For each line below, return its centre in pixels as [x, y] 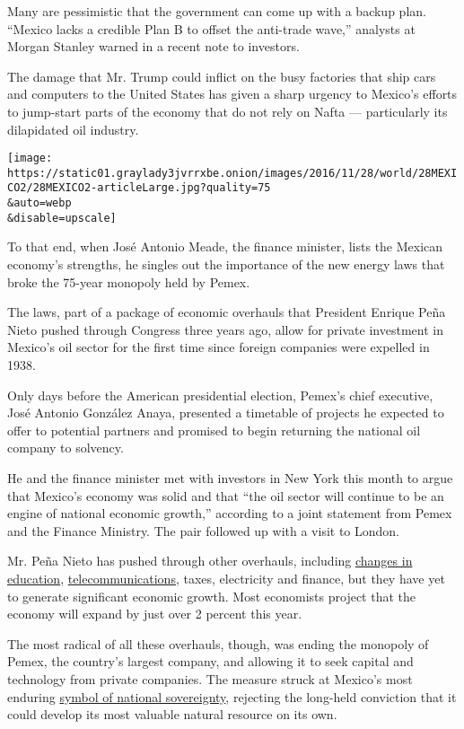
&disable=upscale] [62, 218]
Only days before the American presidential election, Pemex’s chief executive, [220, 395]
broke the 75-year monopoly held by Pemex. [129, 281]
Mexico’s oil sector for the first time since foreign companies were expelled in [219, 347]
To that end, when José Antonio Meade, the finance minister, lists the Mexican [225, 246]
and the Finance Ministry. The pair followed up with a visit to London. [204, 530]
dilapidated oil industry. [73, 129]
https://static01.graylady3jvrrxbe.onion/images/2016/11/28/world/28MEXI [232, 173]
